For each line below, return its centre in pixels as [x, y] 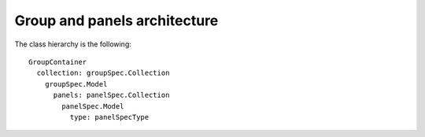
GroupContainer [58, 62]
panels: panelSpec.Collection [111, 95]
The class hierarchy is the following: [73, 44]
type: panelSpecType [109, 117]
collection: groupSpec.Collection [103, 73]
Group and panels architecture [116, 20]
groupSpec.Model [76, 84]
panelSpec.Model [93, 106]
